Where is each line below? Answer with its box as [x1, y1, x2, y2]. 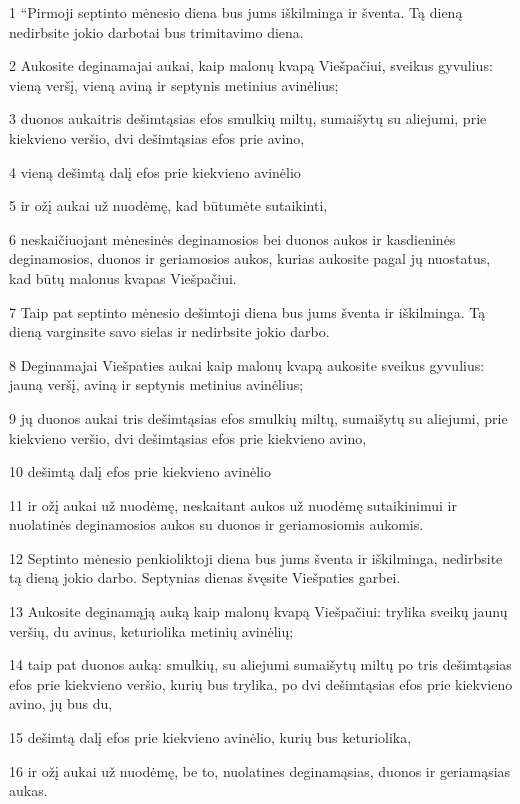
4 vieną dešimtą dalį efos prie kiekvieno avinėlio [9, 161, 301, 182]
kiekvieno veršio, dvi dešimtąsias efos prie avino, [9, 127, 305, 148]
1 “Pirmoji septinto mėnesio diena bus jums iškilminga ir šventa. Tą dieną [9, 2, 463, 22]
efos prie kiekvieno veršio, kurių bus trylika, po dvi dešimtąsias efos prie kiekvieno [9, 673, 513, 694]
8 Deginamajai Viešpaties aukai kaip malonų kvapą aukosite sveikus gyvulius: [9, 354, 485, 375]
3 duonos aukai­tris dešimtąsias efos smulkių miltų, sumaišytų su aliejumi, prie [9, 108, 487, 129]
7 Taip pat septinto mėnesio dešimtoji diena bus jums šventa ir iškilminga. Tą [9, 301, 486, 322]
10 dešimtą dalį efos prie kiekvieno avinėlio [9, 461, 271, 482]
